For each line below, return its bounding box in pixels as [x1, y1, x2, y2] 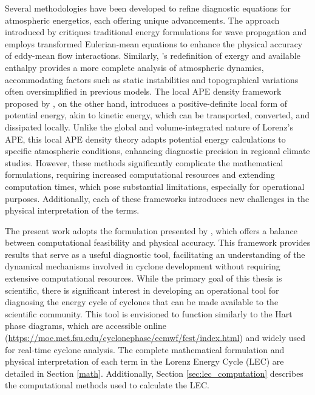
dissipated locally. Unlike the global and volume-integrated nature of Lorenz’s [5, 120, 294, 133]
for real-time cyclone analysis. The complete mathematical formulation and [5, 343, 285, 356]
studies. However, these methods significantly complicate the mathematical [5, 156, 283, 169]
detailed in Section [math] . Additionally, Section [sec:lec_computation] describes [5, 366, 303, 379]
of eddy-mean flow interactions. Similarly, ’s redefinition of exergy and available [5, 49, 300, 62]
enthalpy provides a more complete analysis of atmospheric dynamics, [5, 61, 264, 73]
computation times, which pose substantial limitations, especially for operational [5, 180, 305, 192]
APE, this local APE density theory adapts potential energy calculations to [5, 132, 286, 145]
